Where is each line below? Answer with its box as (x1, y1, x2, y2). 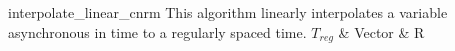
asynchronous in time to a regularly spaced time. (8, 21, 307, 42)
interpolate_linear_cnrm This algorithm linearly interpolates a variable (8, 2, 448, 22)
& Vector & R (338, 21, 425, 42)
